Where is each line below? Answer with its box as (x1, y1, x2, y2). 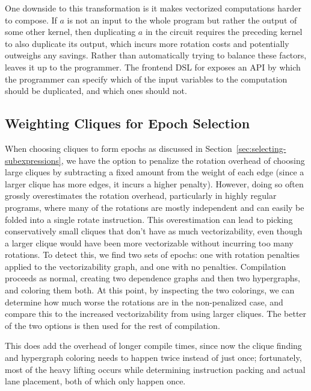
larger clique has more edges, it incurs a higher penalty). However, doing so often (5, 177, 304, 190)
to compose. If (5, 13, 57, 26)
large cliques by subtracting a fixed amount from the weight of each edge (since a (5, 166, 304, 178)
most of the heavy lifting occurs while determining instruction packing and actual (5, 363, 306, 375)
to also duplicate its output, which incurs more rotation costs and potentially (5, 37, 289, 49)
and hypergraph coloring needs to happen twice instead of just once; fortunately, (5, 351, 302, 364)
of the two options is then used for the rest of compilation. (5, 319, 220, 331)
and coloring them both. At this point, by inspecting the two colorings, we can (5, 284, 295, 296)
